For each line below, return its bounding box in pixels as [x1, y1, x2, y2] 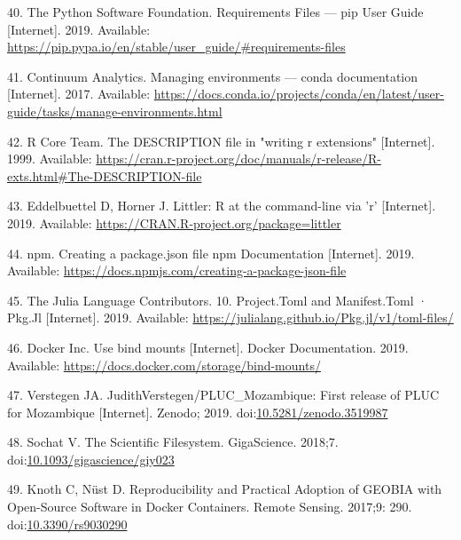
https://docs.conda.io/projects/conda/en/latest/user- [153, 84, 444, 103]
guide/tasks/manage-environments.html [7, 101, 223, 120]
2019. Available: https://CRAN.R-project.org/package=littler [7, 213, 341, 232]
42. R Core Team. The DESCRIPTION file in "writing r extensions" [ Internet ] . [7, 131, 435, 150]
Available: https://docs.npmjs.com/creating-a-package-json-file [7, 261, 347, 280]
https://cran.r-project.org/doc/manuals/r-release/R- [96, 149, 381, 168]
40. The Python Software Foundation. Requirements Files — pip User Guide [7, 3, 424, 20]
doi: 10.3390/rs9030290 [7, 514, 128, 533]
